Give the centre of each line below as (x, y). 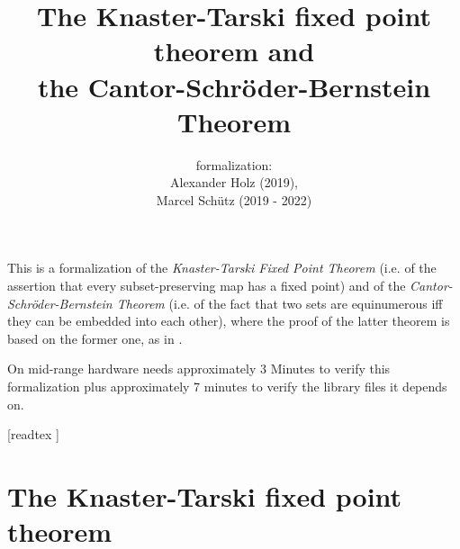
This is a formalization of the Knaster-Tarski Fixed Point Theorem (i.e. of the (222, 268)
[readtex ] (33, 434)
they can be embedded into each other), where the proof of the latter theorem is (229, 321)
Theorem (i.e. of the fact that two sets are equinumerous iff (280, 303)
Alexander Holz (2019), (234, 182)
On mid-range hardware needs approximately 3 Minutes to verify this (199, 369)
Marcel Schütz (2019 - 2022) (234, 199)
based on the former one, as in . (95, 338)
